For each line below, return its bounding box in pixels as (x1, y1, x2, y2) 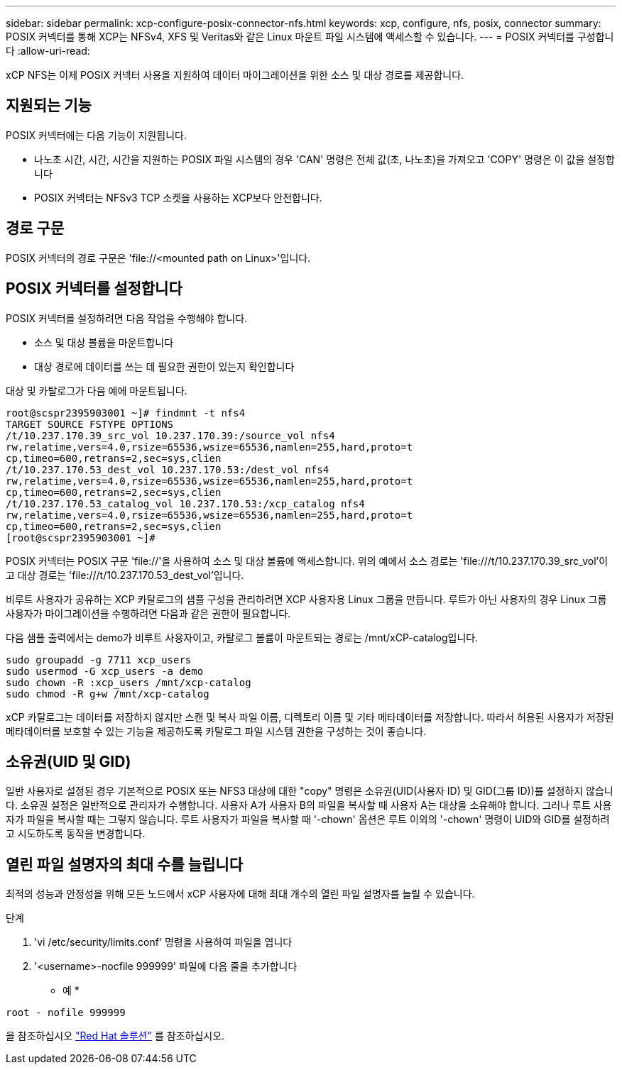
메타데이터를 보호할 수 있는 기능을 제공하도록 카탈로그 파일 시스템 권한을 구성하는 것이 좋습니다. (6, 724, 427, 737)
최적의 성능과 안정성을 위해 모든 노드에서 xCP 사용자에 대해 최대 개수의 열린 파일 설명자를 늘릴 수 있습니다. (6, 888, 475, 900)
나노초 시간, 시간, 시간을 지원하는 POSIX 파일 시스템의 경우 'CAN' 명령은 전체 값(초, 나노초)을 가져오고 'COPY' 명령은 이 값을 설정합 (34, 153, 615, 165)
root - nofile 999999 (6, 1007, 126, 1019)
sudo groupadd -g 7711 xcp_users (6, 653, 192, 666)
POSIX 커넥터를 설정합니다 (6, 280, 182, 298)
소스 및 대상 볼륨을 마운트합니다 (34, 336, 174, 348)
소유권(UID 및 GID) (6, 752, 131, 771)
